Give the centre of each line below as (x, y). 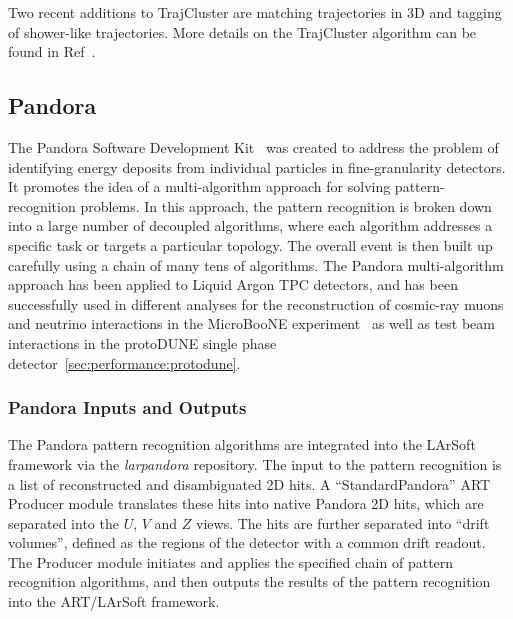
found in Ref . (52, 51)
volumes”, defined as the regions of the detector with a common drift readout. (247, 542)
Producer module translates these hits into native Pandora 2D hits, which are (246, 503)
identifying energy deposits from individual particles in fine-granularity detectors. (257, 166)
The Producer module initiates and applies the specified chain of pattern (231, 561)
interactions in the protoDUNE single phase (142, 342)
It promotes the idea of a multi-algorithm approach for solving (199, 186)
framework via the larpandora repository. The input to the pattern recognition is (255, 463)
